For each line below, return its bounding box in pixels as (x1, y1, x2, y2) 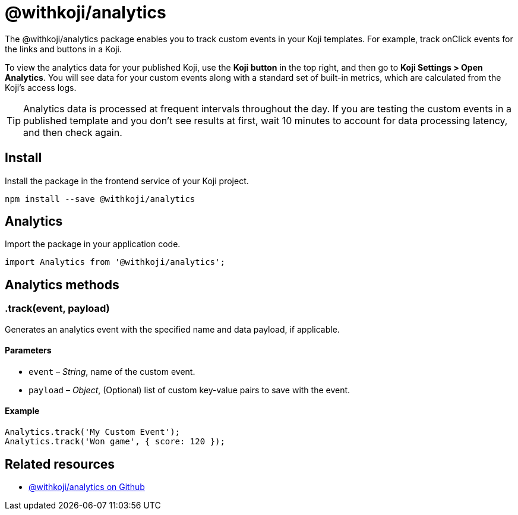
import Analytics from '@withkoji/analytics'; (5, 257, 225, 267)
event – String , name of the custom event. (29, 366, 195, 377)
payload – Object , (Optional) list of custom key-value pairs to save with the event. (29, 384, 350, 395)
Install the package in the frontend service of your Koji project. (5, 175, 249, 186)
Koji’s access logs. (5, 82, 77, 93)
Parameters (5, 345, 52, 356)
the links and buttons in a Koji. (5, 43, 122, 54)
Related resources (5, 456, 115, 472)
